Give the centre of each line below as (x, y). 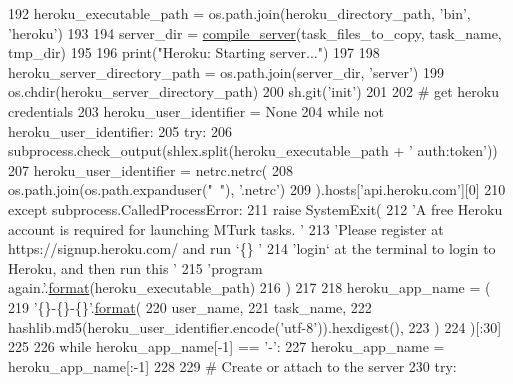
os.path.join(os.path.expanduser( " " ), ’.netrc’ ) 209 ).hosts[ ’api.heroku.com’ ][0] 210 (257, 189)
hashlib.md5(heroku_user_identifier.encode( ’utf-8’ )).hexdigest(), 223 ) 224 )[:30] (255, 326)
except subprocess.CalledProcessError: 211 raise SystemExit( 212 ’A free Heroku (255, 208)
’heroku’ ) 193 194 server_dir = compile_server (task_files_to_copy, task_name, (255, 32)
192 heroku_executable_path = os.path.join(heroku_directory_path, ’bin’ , (239, 13)
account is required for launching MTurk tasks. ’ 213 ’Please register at (226, 228)
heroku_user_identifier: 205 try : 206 (120, 130)
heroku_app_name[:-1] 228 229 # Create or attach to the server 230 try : (232, 365)
